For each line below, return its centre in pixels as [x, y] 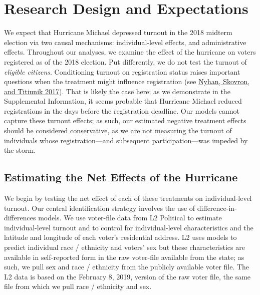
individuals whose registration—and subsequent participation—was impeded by [126, 140]
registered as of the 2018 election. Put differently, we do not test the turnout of [125, 61]
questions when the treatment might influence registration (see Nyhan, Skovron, [127, 81]
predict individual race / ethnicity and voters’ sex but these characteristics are [124, 247]
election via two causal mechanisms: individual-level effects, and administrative [125, 42]
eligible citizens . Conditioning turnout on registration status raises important [122, 71]
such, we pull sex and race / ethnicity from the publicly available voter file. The [127, 267]
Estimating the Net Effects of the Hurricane [121, 177]
